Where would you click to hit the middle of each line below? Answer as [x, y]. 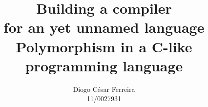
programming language [104, 65]
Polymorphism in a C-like [104, 46]
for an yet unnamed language [104, 27]
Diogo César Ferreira [104, 89]
